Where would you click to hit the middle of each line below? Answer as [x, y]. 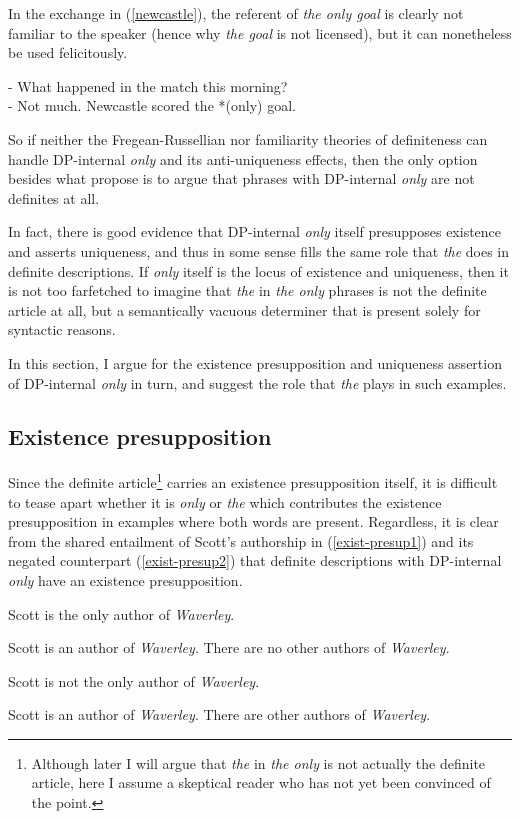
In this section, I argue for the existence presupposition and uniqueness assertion [255, 362]
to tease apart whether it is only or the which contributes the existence [225, 501]
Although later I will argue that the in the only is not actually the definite [258, 762]
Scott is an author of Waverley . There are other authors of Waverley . [219, 714]
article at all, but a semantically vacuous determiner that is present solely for [244, 309]
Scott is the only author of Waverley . [121, 613]
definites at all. [54, 197]
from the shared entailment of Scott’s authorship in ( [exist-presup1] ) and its [241, 540]
